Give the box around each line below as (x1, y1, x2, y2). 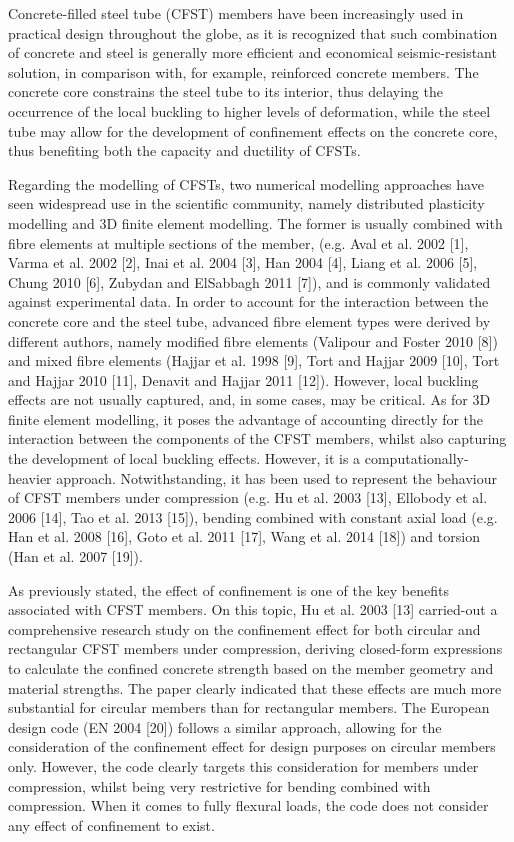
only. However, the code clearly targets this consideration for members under (8, 755, 479, 776)
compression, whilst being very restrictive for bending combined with (8, 775, 431, 796)
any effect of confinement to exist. (8, 814, 215, 835)
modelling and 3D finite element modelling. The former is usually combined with (8, 212, 503, 233)
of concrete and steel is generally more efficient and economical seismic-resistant (8, 42, 497, 63)
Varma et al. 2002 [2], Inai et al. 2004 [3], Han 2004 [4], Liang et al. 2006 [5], (8, 252, 478, 273)
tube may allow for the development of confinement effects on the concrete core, (8, 120, 498, 141)
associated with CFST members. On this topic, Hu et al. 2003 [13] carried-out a (8, 599, 498, 620)
